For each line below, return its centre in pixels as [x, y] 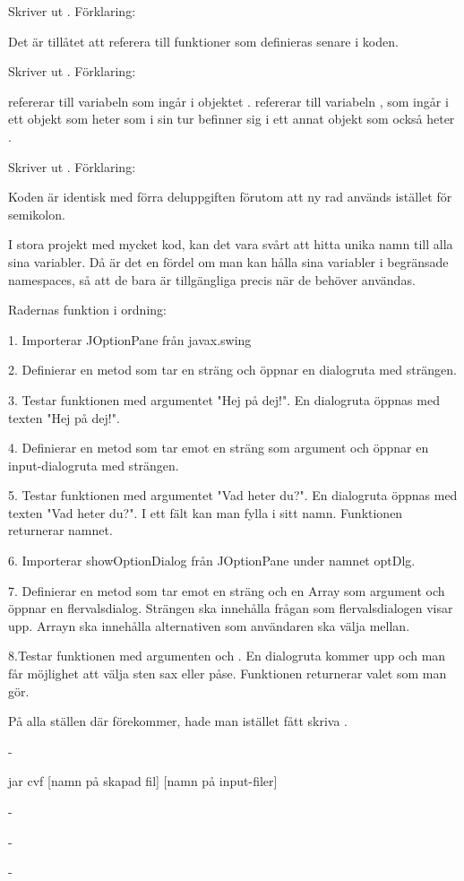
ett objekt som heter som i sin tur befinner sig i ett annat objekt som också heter [232, 119]
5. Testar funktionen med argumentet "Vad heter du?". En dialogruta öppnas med [233, 495]
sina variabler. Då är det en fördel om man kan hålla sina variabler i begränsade [228, 261]
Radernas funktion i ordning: [87, 310]
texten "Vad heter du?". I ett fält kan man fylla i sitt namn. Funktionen [206, 512]
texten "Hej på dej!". [64, 417]
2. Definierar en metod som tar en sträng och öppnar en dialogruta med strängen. [232, 370]
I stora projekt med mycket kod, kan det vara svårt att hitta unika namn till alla [231, 244]
